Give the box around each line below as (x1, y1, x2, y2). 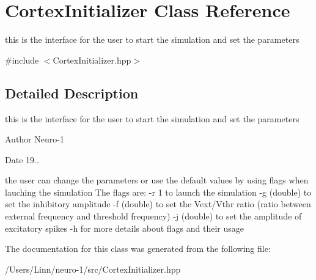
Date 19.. (5, 153, 39, 166)
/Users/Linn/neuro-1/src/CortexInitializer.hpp (5, 262, 181, 275)
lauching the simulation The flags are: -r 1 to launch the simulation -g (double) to (5, 185, 312, 198)
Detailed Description (5, 83, 139, 102)
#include (5, 53, 39, 66)
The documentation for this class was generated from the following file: (5, 242, 271, 255)
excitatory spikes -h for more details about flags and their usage (5, 221, 244, 234)
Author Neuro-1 (5, 133, 64, 146)
